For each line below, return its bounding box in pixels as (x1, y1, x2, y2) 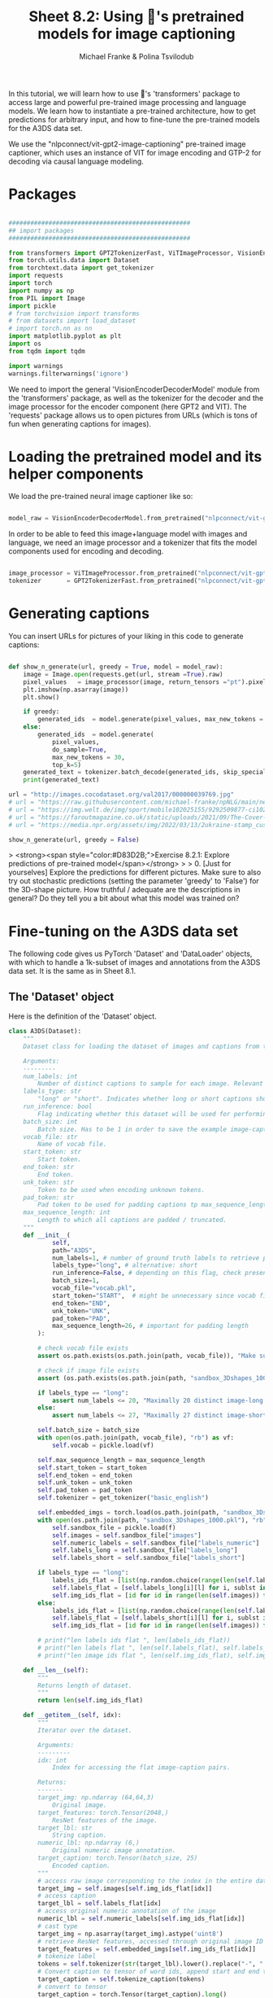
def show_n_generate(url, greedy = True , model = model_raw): (8, 663, 223, 671)
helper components (8, 464, 144, 483)
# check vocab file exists (37, 1344, 129, 1352)
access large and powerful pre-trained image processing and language (8, 97, 246, 107)
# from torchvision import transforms (8, 309, 140, 318)
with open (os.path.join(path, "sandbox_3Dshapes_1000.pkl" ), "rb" (37, 1516, 267, 1524)
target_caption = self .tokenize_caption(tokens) (37, 1975, 206, 1983)
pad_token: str (23, 1193, 75, 1202)
